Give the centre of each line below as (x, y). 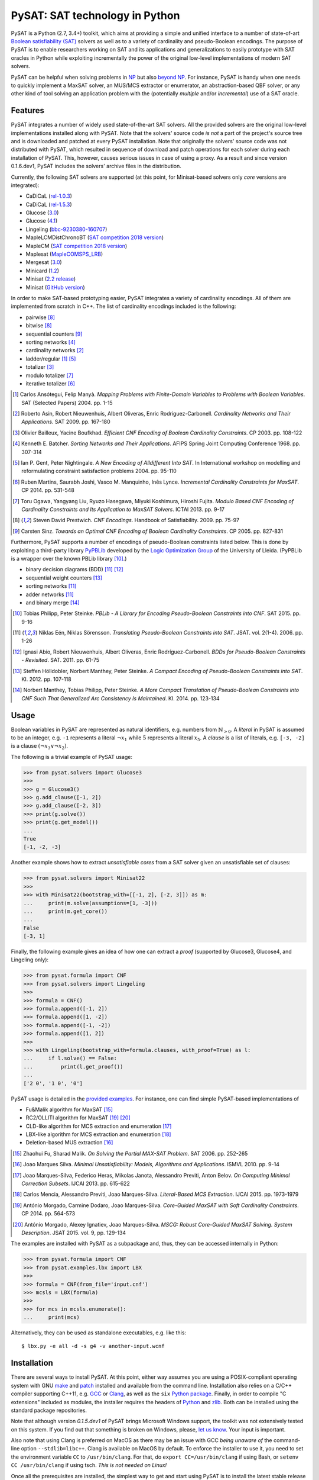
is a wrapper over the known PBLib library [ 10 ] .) (69, 558)
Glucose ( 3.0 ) (42, 213)
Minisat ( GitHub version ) (55, 287)
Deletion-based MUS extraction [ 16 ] (69, 1143)
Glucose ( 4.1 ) (42, 221)
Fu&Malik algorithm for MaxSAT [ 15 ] (69, 1109)
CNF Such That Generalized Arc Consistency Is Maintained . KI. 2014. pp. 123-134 (121, 698)
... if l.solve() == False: (70, 1058)
